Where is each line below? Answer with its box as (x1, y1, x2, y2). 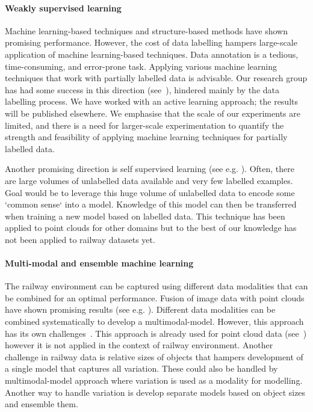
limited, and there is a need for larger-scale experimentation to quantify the (5, 118, 284, 131)
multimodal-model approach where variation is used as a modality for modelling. (5, 374, 303, 387)
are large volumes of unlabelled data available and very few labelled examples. (5, 174, 293, 186)
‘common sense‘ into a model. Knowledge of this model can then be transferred (5, 198, 297, 211)
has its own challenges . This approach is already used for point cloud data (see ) (5, 327, 307, 339)
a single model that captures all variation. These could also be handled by (5, 362, 278, 375)
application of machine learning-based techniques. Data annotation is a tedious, (5, 48, 299, 60)
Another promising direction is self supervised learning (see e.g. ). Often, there (5, 162, 294, 175)
